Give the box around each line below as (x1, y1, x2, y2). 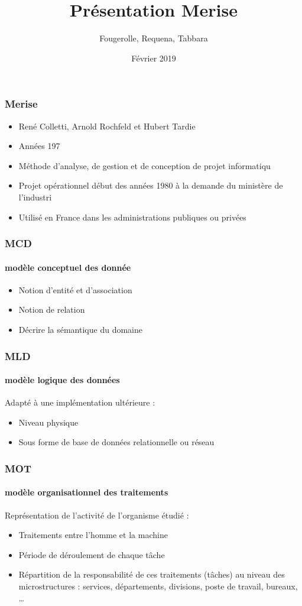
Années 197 (18, 140, 60, 152)
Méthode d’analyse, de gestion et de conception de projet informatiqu (18, 159, 271, 171)
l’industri (18, 190, 52, 203)
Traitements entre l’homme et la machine (18, 529, 168, 541)
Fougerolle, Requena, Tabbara (99, 32, 208, 44)
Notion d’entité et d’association (18, 283, 132, 296)
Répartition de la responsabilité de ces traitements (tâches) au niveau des (18, 568, 285, 581)
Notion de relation (18, 303, 85, 316)
